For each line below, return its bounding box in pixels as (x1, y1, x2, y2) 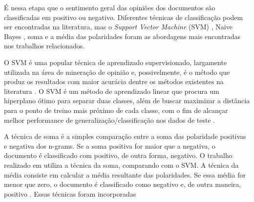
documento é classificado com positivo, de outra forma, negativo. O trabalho (4, 150, 233, 160)
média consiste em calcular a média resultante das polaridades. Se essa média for (4, 169, 246, 180)
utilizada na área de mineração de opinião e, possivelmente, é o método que (4, 67, 230, 77)
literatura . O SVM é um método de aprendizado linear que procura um (4, 86, 219, 96)
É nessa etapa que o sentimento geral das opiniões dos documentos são (4, 2, 215, 12)
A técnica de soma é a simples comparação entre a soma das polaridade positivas (4, 131, 246, 141)
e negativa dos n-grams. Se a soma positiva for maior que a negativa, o (4, 140, 215, 151)
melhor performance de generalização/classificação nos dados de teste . (4, 114, 215, 125)
